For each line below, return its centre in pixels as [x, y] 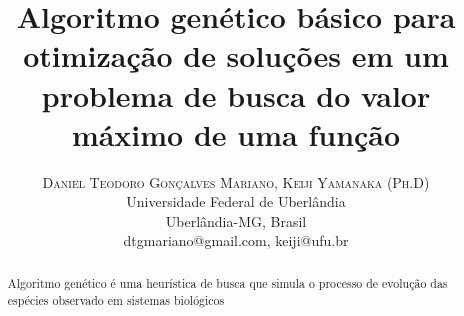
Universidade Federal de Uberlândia [236, 201]
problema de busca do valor [236, 94]
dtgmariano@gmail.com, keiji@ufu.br [236, 240]
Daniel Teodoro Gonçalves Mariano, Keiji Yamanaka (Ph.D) [236, 181]
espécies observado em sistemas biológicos [116, 299]
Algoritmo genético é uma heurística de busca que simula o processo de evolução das [227, 282]
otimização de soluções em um [236, 55]
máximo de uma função [236, 133]
